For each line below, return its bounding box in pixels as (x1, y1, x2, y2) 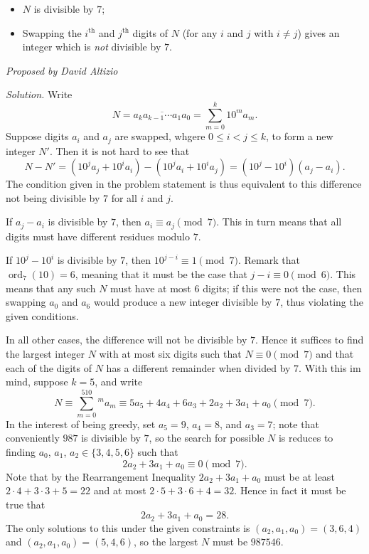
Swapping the (22, 25, 82, 40)
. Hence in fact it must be (234, 483, 346, 498)
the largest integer (6, 346, 85, 361)
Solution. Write (6, 87, 73, 102)
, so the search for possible (149, 430, 264, 445)
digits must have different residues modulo (6, 228, 190, 243)
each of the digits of (6, 360, 92, 375)
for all (111, 190, 137, 205)
